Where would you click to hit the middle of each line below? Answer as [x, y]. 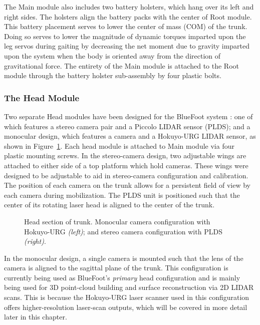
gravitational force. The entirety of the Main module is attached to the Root [121, 65]
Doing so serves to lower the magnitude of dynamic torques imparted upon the [125, 36]
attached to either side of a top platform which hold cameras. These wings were [126, 165]
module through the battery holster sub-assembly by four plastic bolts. [113, 75]
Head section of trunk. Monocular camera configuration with [117, 221]
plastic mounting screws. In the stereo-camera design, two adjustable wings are [125, 155]
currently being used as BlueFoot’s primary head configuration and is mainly [122, 277]
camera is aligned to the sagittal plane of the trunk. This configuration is [116, 268]
